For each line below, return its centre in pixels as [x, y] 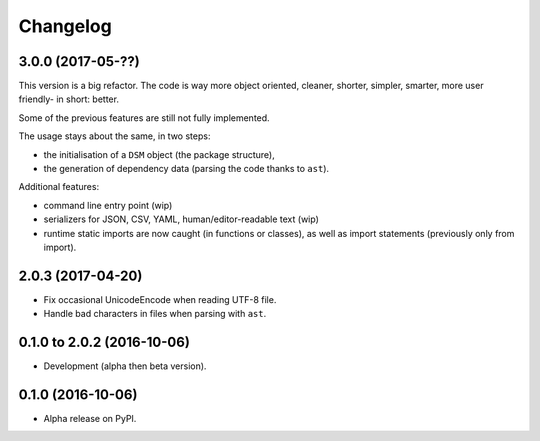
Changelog [65, 26]
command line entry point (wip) [108, 205]
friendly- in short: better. [69, 99]
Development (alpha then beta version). [125, 366]
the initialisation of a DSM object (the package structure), [159, 154]
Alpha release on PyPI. [90, 419]
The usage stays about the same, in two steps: [114, 136]
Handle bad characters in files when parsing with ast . [155, 314]
